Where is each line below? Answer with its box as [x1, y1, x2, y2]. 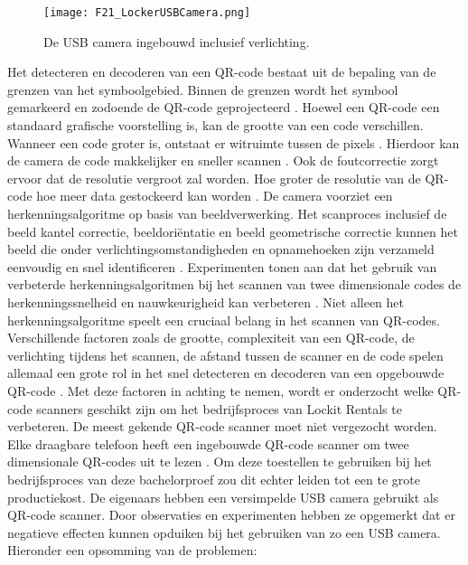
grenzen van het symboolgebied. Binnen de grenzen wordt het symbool [7, 80, 398, 99]
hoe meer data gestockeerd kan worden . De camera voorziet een [36, 186, 393, 205]
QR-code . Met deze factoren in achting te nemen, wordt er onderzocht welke [7, 381, 434, 400]
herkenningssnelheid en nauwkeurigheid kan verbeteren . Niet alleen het [7, 292, 405, 311]
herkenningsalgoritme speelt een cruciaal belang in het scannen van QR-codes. [7, 310, 440, 329]
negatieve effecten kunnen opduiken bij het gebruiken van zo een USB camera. [7, 523, 441, 541]
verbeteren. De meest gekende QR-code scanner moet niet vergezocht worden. [7, 417, 437, 436]
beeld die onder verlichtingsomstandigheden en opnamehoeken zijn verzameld [7, 240, 435, 259]
